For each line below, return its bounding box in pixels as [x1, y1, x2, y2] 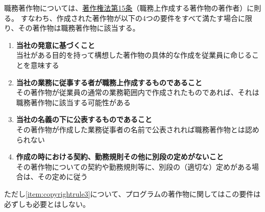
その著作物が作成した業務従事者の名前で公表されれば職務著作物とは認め [16, 124, 259, 134]
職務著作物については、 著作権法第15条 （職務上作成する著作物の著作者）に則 [4, 3, 261, 13]
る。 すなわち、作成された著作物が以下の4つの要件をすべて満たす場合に [4, 12, 246, 23]
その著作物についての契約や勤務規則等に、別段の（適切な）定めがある [16, 161, 252, 172]
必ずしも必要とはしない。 [4, 198, 90, 209]
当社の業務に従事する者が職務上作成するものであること [16, 77, 202, 87]
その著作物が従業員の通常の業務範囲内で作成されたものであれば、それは [16, 87, 259, 98]
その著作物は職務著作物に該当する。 [18, 22, 140, 33]
